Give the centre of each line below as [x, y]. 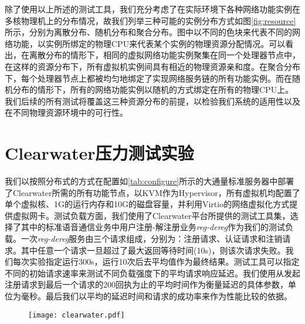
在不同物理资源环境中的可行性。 [66, 112]
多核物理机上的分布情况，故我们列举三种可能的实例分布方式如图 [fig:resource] [150, 20]
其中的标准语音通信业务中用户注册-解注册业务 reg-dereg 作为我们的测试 [153, 227]
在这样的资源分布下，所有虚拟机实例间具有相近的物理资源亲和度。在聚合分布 [152, 66]
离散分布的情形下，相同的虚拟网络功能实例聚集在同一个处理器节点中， [165, 55]
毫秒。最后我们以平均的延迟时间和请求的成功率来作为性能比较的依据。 [156, 296]
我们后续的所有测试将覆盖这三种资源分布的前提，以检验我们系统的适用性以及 [152, 101]
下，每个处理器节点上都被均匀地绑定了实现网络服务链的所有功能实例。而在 [148, 78]
